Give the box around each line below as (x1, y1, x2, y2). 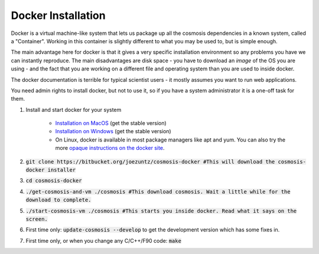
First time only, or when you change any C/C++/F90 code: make (25, 237, 181, 244)
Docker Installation (11, 9, 106, 22)
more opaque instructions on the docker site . (55, 144, 165, 152)
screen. (25, 216, 48, 222)
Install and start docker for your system (25, 106, 122, 113)
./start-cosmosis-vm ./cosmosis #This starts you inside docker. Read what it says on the (25, 207, 297, 214)
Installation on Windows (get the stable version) (55, 128, 171, 135)
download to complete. (25, 197, 92, 204)
